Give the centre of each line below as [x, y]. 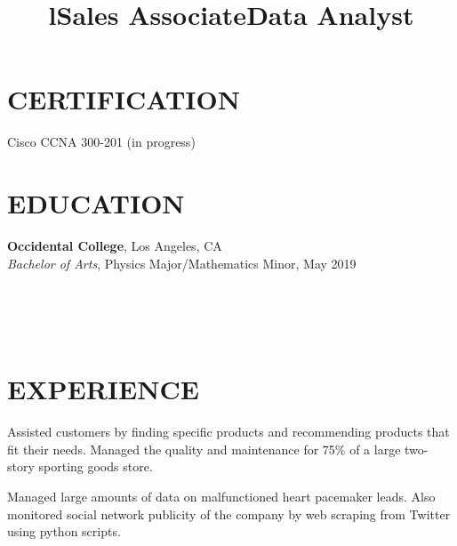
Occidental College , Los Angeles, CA [115, 246]
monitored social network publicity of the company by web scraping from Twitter [229, 514]
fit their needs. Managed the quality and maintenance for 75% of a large [204, 449]
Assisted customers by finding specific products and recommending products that [228, 432]
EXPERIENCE [103, 389]
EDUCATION [96, 203]
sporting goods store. [96, 466]
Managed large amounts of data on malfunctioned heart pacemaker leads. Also [221, 496]
